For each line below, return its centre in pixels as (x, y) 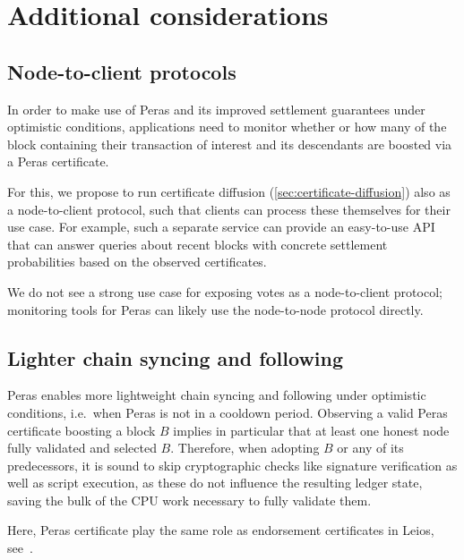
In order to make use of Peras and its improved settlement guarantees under (216, 109)
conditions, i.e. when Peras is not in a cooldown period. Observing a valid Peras (228, 412)
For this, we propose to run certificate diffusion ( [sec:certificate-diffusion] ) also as (229, 191)
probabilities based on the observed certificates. (137, 262)
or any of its (370, 448)
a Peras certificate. (58, 161)
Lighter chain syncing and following (176, 357)
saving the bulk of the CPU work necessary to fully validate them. (189, 500)
